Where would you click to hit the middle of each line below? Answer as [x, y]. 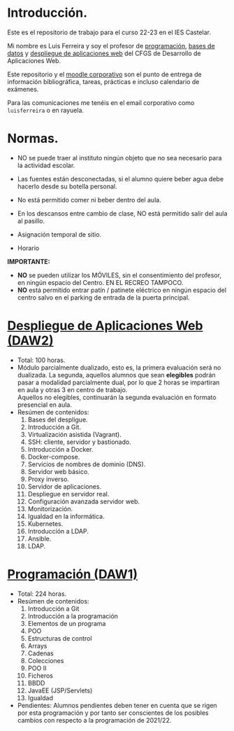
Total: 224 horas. [42, 594]
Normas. [33, 139]
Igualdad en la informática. [66, 516]
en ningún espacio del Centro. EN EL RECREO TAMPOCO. [100, 282]
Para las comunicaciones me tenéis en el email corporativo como [101, 102]
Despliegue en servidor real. [68, 494]
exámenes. [23, 89]
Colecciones [46, 660]
